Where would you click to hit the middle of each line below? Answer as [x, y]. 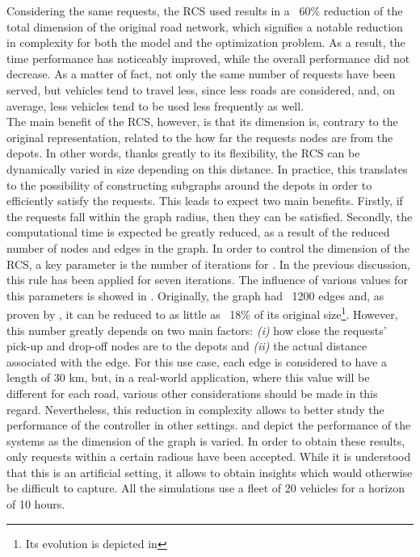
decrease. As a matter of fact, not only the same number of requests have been [201, 74]
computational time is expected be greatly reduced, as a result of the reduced [198, 232]
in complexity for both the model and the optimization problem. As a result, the [206, 42]
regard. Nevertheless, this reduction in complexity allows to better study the [195, 409]
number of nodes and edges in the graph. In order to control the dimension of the [208, 247]
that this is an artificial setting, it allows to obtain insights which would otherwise [210, 472]
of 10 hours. [36, 504]
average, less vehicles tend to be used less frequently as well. [155, 105]
